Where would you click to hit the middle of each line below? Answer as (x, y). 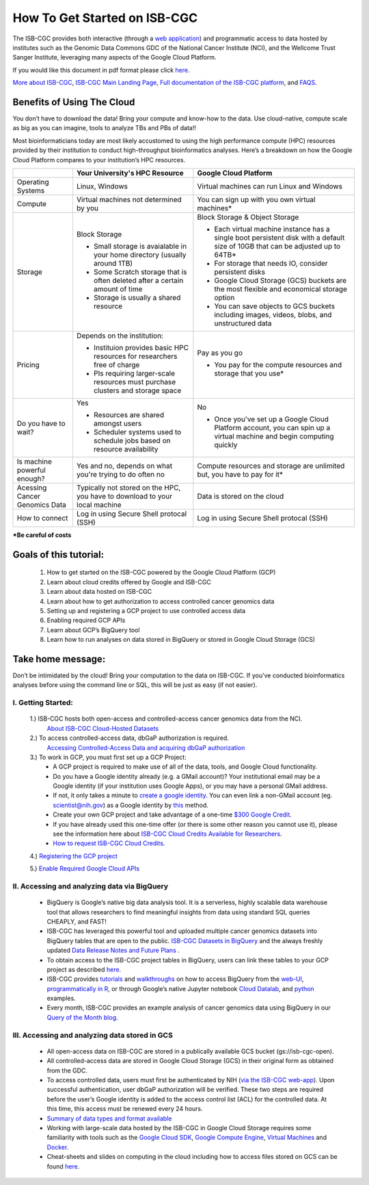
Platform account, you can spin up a (272, 427)
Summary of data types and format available (109, 1118)
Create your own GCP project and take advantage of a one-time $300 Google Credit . (172, 814)
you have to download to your (124, 496)
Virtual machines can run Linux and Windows (270, 186)
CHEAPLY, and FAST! (77, 921)
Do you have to (41, 423)
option (224, 297)
